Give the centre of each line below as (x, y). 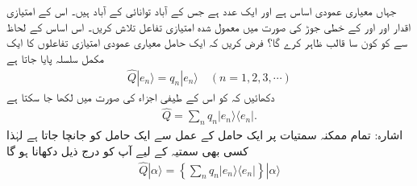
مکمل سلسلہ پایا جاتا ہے (55, 58)
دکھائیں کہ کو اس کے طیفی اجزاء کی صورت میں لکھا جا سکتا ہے (141, 96)
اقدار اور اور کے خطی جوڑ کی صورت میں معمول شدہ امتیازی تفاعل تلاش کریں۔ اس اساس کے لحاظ (208, 26)
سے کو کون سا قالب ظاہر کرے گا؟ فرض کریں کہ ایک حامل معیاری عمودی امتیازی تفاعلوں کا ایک (207, 42)
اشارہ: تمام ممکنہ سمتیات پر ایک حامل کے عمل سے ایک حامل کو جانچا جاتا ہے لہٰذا (205, 135)
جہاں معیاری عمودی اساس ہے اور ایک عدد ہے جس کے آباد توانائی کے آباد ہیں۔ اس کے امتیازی (202, 10)
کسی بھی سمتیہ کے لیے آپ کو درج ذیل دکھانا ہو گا (127, 150)
